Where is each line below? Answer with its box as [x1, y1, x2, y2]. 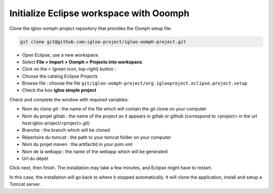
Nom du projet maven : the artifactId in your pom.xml [22, 141, 133, 147]
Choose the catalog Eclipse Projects [22, 73, 98, 79]
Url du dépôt [22, 155, 49, 162]
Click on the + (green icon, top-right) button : [22, 66, 116, 72]
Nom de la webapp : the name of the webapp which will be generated [22, 148, 168, 155]
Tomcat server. [9, 181, 41, 187]
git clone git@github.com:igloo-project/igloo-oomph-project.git [20, 38, 186, 45]
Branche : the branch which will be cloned [22, 127, 110, 133]
